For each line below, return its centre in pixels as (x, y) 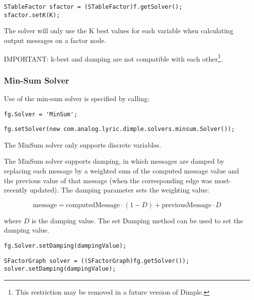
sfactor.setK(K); (32, 15)
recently (16, 190)
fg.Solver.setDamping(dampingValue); (65, 246)
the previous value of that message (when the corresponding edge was (108, 180)
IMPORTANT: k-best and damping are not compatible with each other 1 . (113, 58)
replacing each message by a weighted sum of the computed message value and (122, 171)
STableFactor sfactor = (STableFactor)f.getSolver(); (93, 7)
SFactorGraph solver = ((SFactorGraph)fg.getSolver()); (97, 261)
